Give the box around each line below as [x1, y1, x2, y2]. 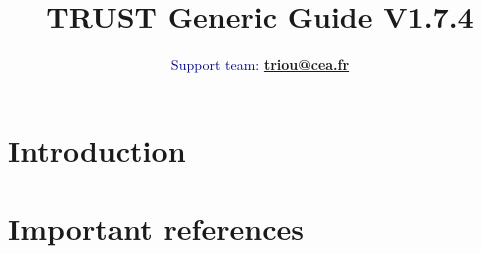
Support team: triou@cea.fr [170, 54, 350, 75]
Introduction [8, 129, 186, 170]
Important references [8, 208, 304, 249]
